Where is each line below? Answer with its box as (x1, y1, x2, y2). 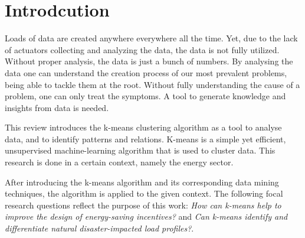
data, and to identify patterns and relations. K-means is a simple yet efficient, (5, 132, 286, 145)
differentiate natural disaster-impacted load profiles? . (5, 222, 194, 234)
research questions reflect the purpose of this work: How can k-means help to (5, 198, 281, 211)
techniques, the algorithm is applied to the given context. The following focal (5, 187, 283, 200)
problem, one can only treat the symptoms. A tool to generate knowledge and (5, 90, 286, 102)
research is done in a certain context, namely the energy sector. (5, 156, 234, 168)
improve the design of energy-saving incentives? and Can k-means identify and (5, 210, 288, 223)
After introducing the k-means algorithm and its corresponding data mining (5, 175, 279, 188)
